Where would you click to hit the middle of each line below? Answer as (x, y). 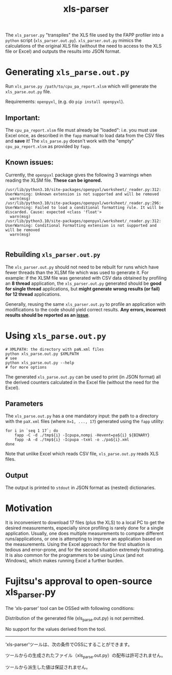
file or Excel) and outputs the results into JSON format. (63, 51)
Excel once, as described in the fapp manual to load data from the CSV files (85, 135)
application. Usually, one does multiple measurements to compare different (84, 534)
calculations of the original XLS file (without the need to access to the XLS (84, 46)
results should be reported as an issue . (48, 315)
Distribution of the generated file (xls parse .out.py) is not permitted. (75, 619)
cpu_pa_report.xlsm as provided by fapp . (48, 146)
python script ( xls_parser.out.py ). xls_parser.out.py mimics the (73, 40)
